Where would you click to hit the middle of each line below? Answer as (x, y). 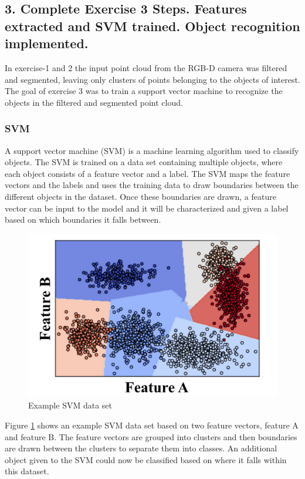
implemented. (47, 43)
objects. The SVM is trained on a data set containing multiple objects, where (144, 162)
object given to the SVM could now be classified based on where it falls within (146, 459)
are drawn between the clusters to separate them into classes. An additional (141, 448)
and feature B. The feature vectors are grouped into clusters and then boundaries (151, 436)
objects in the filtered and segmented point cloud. (94, 102)
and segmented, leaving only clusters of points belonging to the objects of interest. (152, 79)
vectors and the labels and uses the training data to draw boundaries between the (152, 185)
